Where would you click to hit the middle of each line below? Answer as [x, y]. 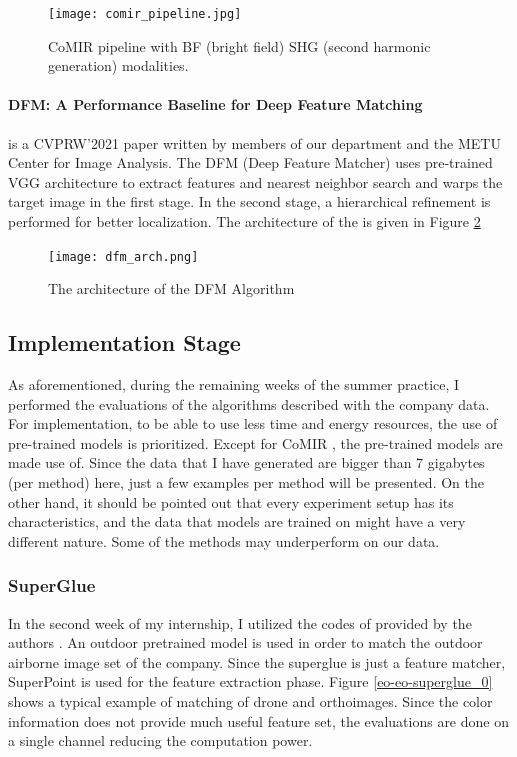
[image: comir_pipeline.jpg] [145, 14]
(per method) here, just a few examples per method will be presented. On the [246, 482]
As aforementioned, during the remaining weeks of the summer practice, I [234, 384]
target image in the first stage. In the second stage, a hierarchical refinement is [249, 201]
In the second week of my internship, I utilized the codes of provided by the [240, 622]
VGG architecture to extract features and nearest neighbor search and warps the [255, 181]
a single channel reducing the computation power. [160, 740]
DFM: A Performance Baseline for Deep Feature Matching [215, 104]
